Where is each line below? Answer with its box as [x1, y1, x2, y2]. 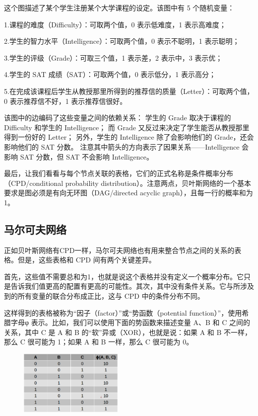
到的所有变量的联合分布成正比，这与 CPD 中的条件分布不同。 [4, 291, 204, 301]
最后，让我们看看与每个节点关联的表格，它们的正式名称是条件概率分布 [4, 168, 233, 178]
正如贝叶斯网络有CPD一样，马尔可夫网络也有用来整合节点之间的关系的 [4, 245, 235, 255]
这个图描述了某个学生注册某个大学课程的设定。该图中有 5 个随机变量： [4, 2, 235, 12]
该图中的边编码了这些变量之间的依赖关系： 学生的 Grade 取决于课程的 [4, 112, 231, 123]
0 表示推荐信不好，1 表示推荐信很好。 [4, 95, 127, 106]
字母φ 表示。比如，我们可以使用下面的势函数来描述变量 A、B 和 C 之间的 [10, 317, 250, 328]
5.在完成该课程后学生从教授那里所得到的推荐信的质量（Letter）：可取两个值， [4, 85, 254, 96]
